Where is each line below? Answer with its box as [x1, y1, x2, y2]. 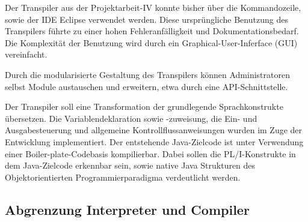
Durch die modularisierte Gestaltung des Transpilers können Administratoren [5, 68, 290, 80]
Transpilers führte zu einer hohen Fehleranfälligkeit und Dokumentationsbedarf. [5, 25, 299, 37]
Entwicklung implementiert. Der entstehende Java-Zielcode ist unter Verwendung [5, 135, 304, 148]
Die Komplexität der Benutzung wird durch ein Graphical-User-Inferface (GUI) [5, 36, 298, 49]
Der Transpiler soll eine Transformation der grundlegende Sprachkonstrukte [5, 100, 283, 113]
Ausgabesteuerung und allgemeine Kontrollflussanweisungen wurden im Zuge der [5, 124, 303, 136]
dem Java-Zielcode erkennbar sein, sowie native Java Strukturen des [5, 159, 256, 172]
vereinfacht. [5, 48, 48, 61]
